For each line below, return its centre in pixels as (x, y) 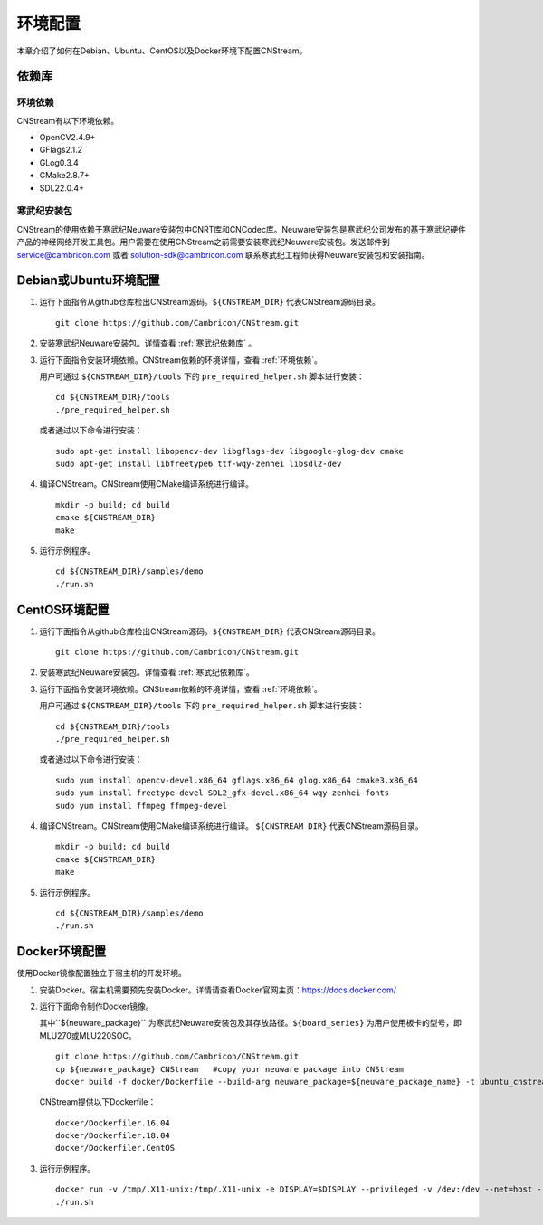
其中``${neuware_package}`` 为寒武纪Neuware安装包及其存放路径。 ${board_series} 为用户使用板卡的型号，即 (250, 1023)
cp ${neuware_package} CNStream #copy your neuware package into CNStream (230, 1069)
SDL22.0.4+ (62, 188)
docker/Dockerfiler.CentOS (115, 1148)
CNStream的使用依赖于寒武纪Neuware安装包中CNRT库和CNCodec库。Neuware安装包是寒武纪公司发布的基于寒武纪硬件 (241, 229)
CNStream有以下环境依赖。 (68, 120)
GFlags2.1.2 (61, 150)
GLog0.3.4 (59, 162)
